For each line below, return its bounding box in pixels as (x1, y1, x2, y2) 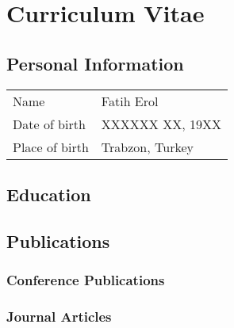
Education (6, 181, 91, 206)
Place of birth (13, 137, 89, 156)
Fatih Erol (101, 91, 159, 110)
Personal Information (6, 51, 184, 75)
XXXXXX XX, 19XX (101, 114, 221, 133)
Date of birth (13, 114, 86, 133)
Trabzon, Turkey (101, 137, 194, 156)
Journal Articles (6, 306, 112, 326)
